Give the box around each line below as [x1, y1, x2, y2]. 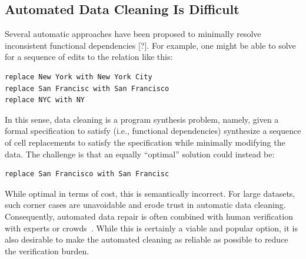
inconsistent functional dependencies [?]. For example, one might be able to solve [5, 39, 296, 51]
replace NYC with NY [5, 96, 85, 105]
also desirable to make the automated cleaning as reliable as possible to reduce [5, 233, 288, 245]
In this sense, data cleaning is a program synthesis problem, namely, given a [5, 113, 279, 125]
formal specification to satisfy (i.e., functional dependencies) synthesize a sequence [5, 125, 301, 137]
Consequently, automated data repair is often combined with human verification [5, 210, 293, 222]
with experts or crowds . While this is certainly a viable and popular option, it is [5, 221, 298, 234]
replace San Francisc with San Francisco [5, 84, 169, 93]
